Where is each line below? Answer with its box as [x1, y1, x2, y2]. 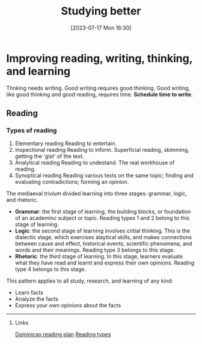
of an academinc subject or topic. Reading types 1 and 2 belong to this [14, 214, 190, 222]
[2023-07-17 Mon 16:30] [70, 24, 132, 31]
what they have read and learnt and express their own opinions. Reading [14, 259, 195, 266]
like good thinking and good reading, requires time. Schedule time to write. [6, 90, 194, 98]
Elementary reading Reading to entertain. [14, 140, 117, 147]
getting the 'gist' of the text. [14, 152, 84, 160]
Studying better [61, 4, 141, 18]
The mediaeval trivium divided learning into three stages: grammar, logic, [6, 190, 188, 197]
